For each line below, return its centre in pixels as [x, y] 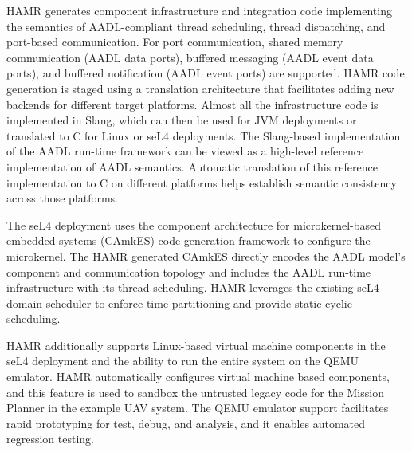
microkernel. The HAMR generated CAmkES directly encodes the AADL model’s [206, 255]
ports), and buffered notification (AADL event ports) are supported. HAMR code [206, 73]
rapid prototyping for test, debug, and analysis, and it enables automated [186, 423]
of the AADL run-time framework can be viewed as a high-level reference [185, 151]
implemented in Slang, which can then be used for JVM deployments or [182, 120]
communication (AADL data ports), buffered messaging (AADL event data [190, 57]
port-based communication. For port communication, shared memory [175, 42]
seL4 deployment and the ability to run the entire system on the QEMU [183, 361]
